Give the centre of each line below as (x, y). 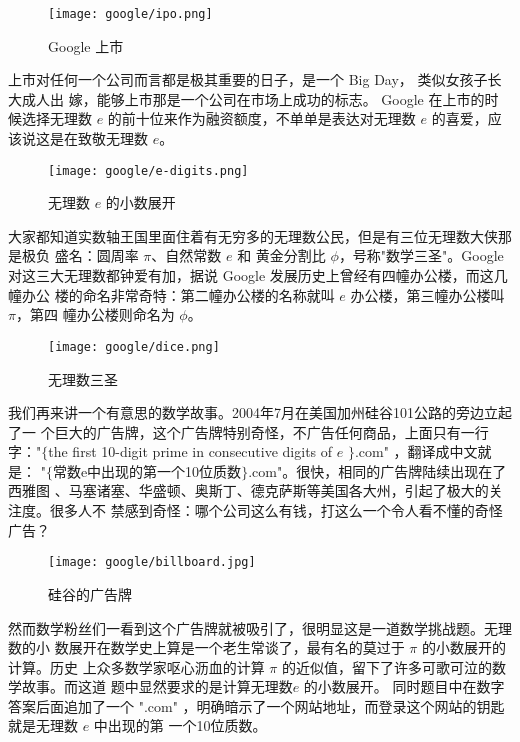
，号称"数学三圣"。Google (421, 255)
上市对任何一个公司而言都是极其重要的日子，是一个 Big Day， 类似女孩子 (248, 79)
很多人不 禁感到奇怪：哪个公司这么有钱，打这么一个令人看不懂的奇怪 (276, 510)
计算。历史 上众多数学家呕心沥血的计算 (136, 666)
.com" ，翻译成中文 (416, 451)
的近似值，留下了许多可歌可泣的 (386, 666)
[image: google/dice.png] (134, 346)
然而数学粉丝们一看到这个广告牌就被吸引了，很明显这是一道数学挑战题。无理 (260, 627)
